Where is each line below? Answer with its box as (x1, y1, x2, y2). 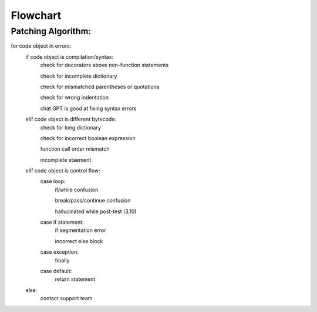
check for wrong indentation (40, 94, 109, 101)
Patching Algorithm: (11, 26, 91, 36)
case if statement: (40, 218, 84, 226)
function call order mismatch (40, 145, 110, 152)
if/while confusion (55, 186, 99, 193)
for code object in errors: (11, 42, 72, 49)
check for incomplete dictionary (40, 72, 117, 79)
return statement (55, 276, 96, 283)
